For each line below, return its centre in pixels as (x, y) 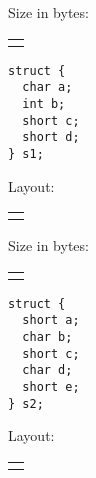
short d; (51, 137)
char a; (47, 87)
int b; (44, 103)
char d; (47, 370)
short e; (51, 387)
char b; (47, 337)
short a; (51, 320)
